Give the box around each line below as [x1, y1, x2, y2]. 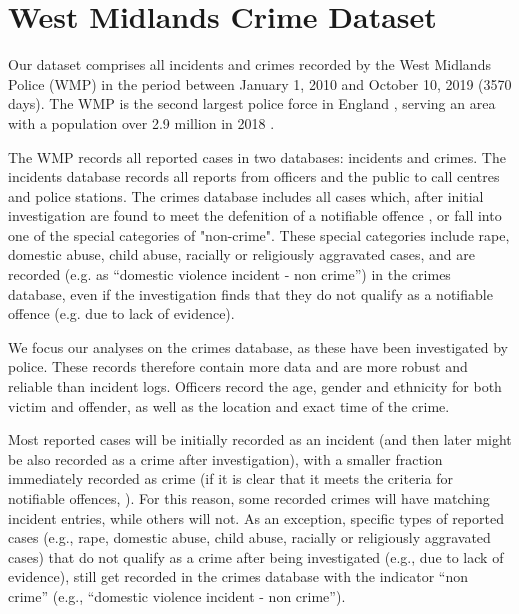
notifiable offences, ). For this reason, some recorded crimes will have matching [8, 488, 490, 508]
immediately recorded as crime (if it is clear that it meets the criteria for [8, 468, 453, 489]
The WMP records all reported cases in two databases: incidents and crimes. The [8, 146, 506, 167]
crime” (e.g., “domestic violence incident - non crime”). [8, 585, 346, 606]
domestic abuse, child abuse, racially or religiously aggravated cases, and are [8, 244, 475, 265]
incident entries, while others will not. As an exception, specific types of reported [8, 507, 504, 528]
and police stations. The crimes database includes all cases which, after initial [8, 185, 484, 206]
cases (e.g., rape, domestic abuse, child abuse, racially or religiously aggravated [8, 527, 491, 548]
